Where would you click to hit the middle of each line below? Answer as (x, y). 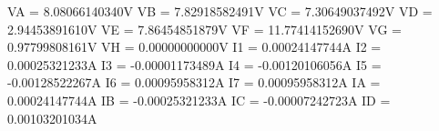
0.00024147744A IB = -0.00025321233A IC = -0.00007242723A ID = (199, 100)
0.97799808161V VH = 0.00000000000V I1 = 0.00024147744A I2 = (194, 47)
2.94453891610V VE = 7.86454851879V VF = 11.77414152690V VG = (204, 29)
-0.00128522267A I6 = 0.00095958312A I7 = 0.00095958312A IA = (194, 82)
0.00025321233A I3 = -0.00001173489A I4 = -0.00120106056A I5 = (194, 64)
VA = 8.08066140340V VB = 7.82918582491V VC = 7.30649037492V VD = (220, 11)
